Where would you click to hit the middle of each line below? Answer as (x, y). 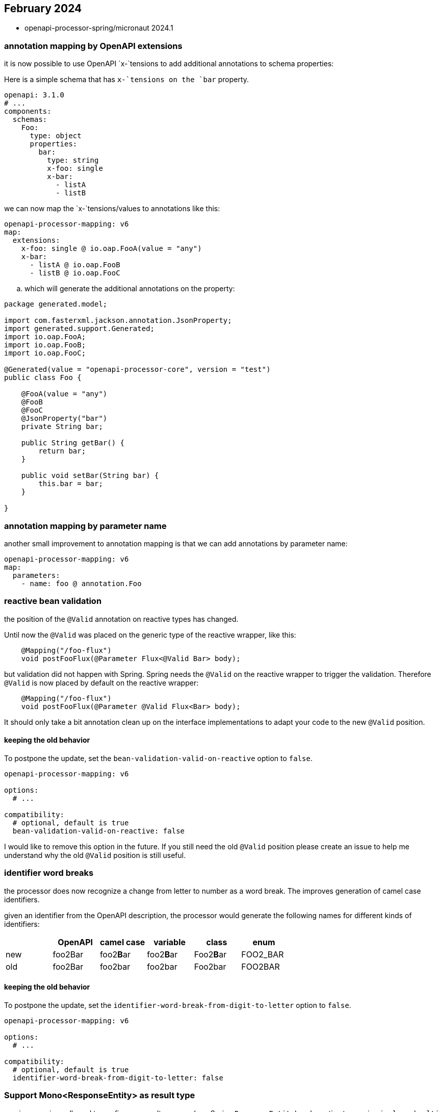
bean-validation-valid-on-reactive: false (99, 831)
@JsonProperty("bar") (64, 419)
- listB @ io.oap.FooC (75, 273)
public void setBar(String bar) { (90, 476)
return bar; (62, 451)
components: (28, 111)
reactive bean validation (53, 601)
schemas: (30, 120)
